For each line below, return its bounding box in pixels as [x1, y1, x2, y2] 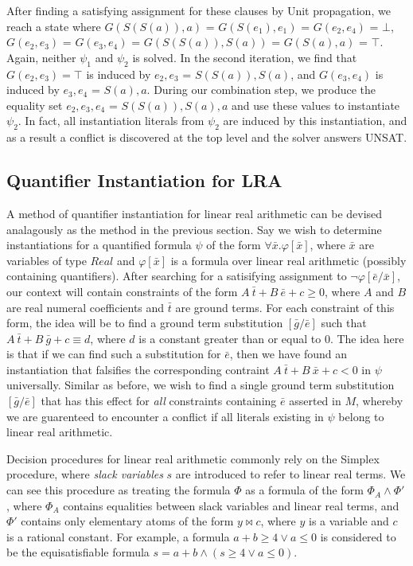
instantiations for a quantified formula [6, 236, 192, 253]
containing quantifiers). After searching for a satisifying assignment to [6, 267, 347, 284]
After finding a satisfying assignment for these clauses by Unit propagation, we [6, 2, 391, 18]
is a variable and [309, 513, 389, 529]
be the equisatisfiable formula [6, 544, 150, 560]
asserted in [289, 392, 341, 409]
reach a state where [6, 18, 101, 34]
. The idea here [329, 330, 404, 346]
